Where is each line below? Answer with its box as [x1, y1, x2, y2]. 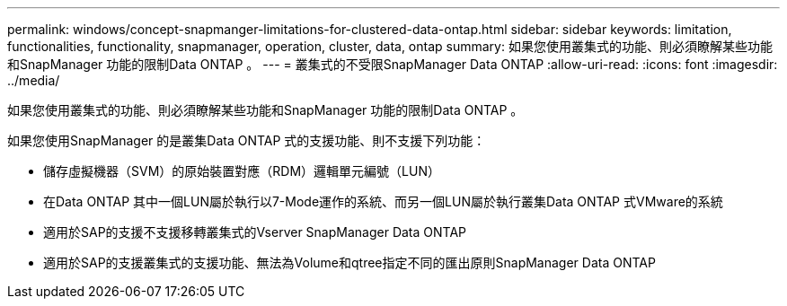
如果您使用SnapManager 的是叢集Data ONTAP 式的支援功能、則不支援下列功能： [7, 133, 486, 148]
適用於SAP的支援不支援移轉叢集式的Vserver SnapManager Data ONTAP [43, 224, 467, 240]
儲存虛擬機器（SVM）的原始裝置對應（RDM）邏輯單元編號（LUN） [43, 163, 440, 179]
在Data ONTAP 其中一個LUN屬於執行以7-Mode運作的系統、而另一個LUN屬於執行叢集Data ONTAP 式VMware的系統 [43, 194, 723, 209]
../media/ [7, 73, 60, 88]
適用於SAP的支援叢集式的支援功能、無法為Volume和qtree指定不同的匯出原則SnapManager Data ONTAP [43, 255, 656, 270]
